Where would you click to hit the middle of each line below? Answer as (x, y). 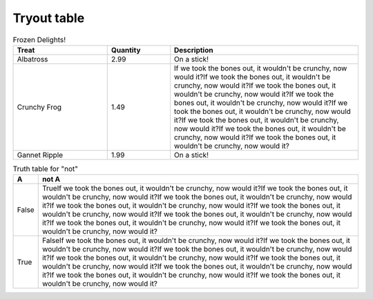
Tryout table (49, 18)
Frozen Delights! (39, 39)
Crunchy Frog (39, 107)
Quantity (126, 50)
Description (193, 50)
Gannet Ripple (40, 155)
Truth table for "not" (46, 169)
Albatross (32, 59)
